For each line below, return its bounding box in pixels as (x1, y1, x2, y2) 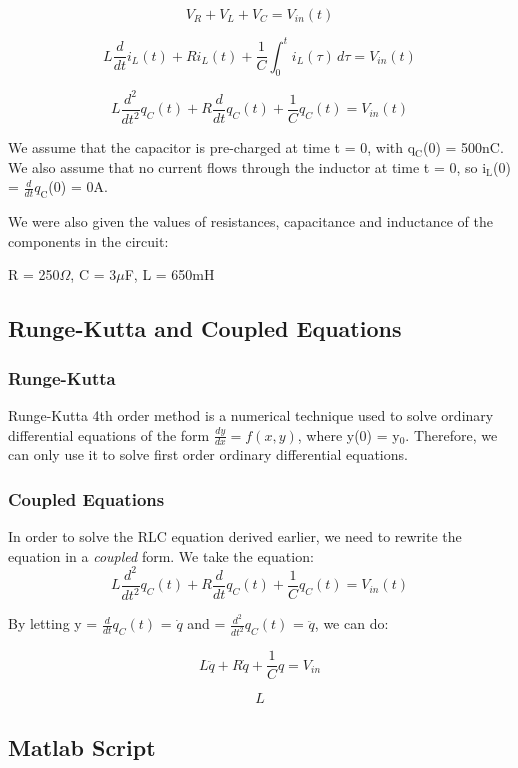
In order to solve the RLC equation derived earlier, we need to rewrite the (8, 526, 462, 547)
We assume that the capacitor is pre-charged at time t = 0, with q (8, 137, 416, 158)
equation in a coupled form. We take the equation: (8, 545, 314, 566)
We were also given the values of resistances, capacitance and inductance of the (8, 211, 493, 232)
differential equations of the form (8, 424, 210, 445)
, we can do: (314, 613, 389, 634)
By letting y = (8, 613, 98, 634)
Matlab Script (8, 731, 156, 762)
